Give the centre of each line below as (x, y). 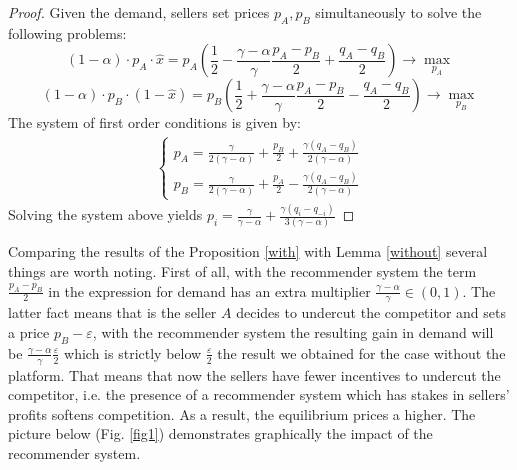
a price (29, 332)
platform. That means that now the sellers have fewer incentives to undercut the (254, 374)
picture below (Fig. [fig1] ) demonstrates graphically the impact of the (220, 433)
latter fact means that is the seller (112, 312)
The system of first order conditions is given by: (154, 122)
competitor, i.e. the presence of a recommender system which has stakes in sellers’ (259, 394)
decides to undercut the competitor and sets (371, 312)
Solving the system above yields (105, 214)
